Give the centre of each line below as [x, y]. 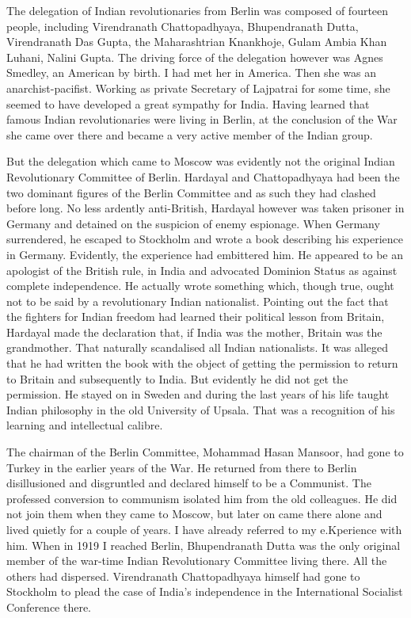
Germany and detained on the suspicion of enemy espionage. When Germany [193, 223]
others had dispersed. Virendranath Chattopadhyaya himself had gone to [183, 576]
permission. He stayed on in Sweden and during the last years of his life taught [198, 394]
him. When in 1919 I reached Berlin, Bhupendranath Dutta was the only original [204, 545]
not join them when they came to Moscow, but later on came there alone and [194, 514]
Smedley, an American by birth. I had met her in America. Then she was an [191, 72]
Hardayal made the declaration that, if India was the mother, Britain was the [194, 332]
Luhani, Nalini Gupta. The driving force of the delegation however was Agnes [195, 57]
